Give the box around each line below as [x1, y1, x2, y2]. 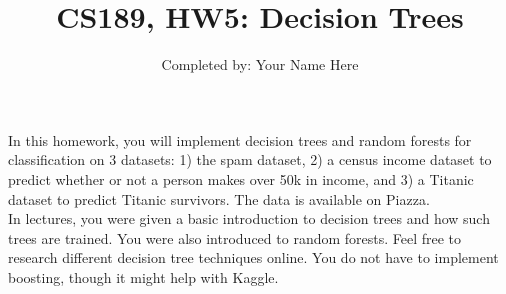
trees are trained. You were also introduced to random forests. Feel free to [8, 227, 462, 248]
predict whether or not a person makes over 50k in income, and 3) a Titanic [8, 168, 474, 189]
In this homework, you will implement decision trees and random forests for [8, 129, 472, 150]
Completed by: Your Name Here [161, 54, 359, 75]
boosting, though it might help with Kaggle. [8, 266, 279, 287]
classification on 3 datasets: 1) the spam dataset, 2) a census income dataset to [8, 149, 492, 170]
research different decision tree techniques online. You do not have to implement [8, 247, 499, 268]
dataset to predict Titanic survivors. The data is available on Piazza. [8, 188, 430, 209]
